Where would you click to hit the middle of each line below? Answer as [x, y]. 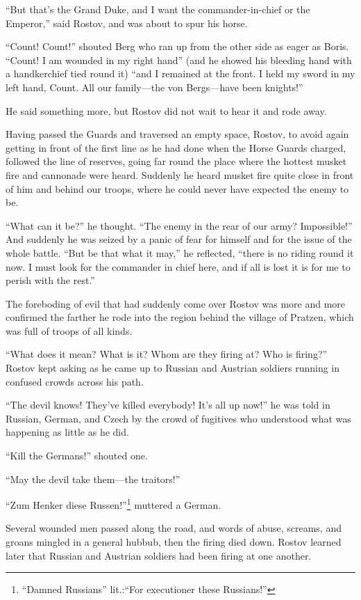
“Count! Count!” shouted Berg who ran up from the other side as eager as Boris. [177, 46]
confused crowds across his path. [75, 381]
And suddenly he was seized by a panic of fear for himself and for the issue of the [179, 239]
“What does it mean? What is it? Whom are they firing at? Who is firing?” [167, 354]
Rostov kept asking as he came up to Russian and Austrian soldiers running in [173, 368]
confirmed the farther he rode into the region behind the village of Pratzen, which [180, 317]
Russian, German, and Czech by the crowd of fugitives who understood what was [178, 418]
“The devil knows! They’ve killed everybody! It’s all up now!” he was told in [168, 405]
